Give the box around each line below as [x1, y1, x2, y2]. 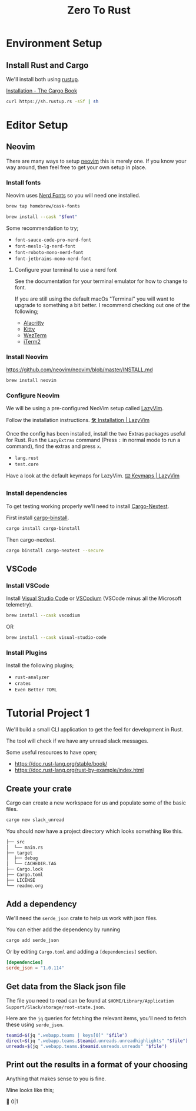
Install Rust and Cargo [6, 60, 89, 70]
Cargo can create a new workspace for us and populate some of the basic [6, 799, 187, 806]
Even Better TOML [14, 687, 58, 693]
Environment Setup [6, 37, 102, 50]
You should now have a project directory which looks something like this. [6, 828, 183, 835]
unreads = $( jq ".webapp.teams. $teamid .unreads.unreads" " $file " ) [6, 1043, 167, 1049]
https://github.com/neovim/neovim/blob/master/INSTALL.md [6, 366, 153, 373]
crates [14, 681, 31, 687]
